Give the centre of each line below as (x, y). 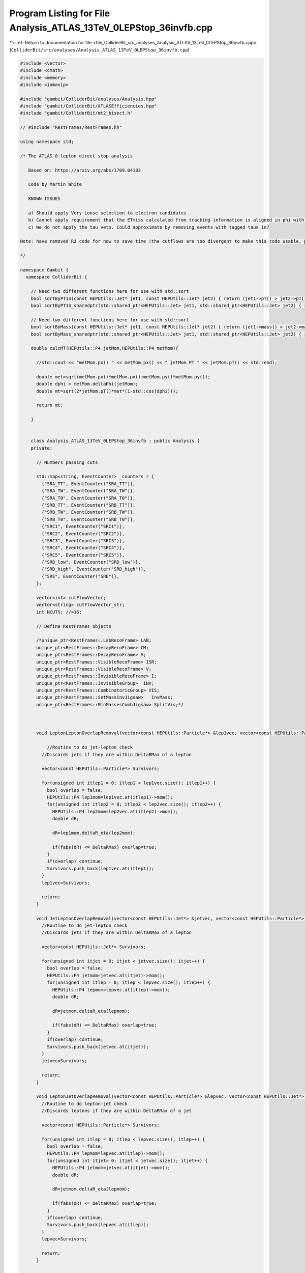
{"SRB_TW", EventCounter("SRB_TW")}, (88, 512)
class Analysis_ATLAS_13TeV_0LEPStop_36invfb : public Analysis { (115, 441)
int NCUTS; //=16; (59, 612)
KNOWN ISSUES (44, 199)
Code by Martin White (55, 184)
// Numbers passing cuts (67, 462)
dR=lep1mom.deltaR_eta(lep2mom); (94, 833)
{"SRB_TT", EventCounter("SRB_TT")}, (88, 505)
